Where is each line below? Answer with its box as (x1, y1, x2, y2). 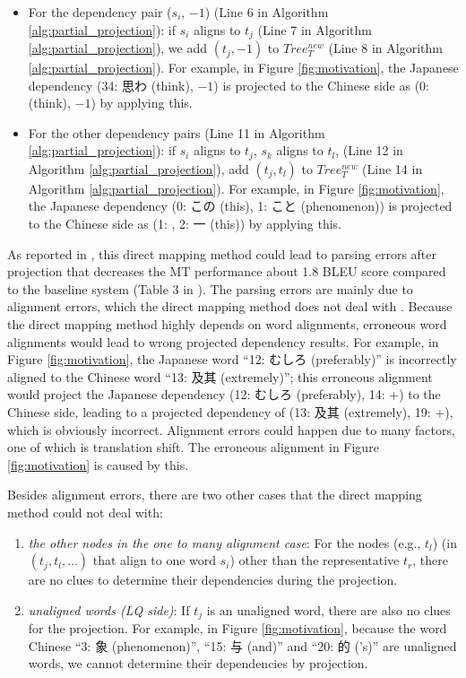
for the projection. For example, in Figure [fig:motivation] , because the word (28, 619, 447, 638)
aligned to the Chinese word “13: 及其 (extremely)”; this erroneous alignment (7, 367, 433, 386)
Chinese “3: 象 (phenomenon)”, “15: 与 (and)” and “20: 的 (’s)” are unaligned (28, 636, 457, 655)
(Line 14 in (362, 159, 423, 178)
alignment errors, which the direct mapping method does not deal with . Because (7, 297, 453, 316)
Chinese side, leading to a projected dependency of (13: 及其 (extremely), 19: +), (7, 403, 453, 421)
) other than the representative (229, 551, 400, 569)
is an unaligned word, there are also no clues (206, 600, 451, 619)
